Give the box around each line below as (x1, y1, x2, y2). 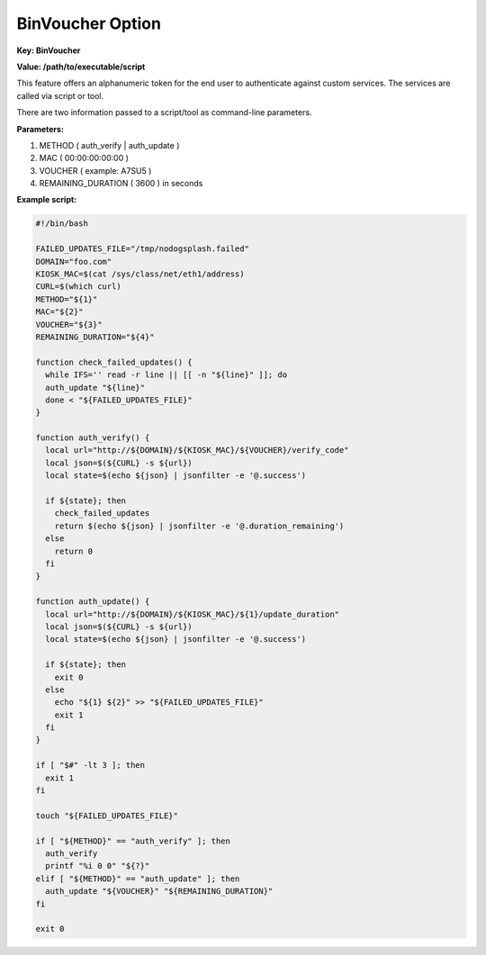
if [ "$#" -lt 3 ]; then (35, 761, 146, 770)
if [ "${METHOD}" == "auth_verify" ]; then (35, 835, 231, 846)
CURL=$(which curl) (35, 282, 121, 292)
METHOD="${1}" (35, 293, 98, 304)
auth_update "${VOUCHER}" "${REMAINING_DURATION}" (45, 887, 274, 896)
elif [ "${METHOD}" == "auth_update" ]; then (35, 873, 240, 884)
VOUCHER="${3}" (35, 320, 103, 329)
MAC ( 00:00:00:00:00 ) (39, 153, 130, 164)
